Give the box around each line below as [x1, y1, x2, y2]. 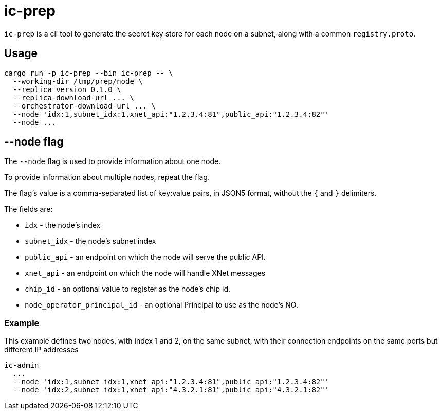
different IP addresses [4, 345, 79, 354]
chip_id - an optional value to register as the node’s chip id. [25, 284, 231, 294]
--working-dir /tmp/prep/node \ [12, 77, 143, 85]
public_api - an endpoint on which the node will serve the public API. [25, 253, 266, 262]
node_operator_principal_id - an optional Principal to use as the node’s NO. [25, 300, 298, 310]
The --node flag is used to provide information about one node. [4, 157, 221, 166]
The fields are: [4, 205, 53, 214]
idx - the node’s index [25, 221, 101, 230]
